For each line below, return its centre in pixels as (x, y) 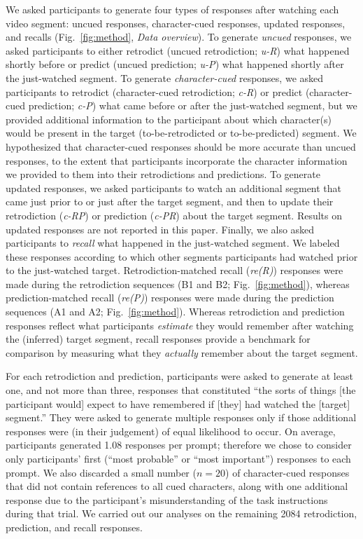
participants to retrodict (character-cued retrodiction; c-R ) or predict (154, 91)
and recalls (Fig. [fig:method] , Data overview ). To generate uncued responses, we (179, 37)
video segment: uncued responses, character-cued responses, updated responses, (176, 23)
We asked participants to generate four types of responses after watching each (172, 9)
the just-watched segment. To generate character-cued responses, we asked (165, 77)
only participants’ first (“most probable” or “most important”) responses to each (178, 458)
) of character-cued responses (287, 472)
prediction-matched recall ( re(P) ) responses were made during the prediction (170, 298)
